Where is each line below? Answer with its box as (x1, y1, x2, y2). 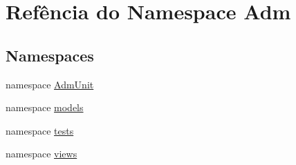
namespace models (6, 100, 84, 115)
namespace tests (6, 123, 74, 137)
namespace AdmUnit (6, 77, 94, 91)
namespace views (6, 146, 77, 161)
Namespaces (6, 44, 94, 66)
